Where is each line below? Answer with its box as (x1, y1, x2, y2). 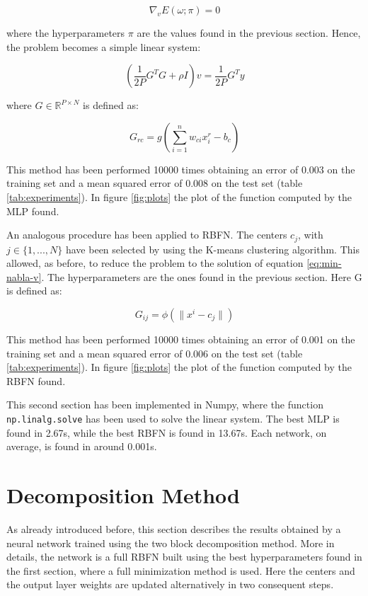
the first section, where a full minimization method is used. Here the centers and (6, 563, 355, 578)
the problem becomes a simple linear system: (6, 39, 201, 54)
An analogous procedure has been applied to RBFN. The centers (6, 227, 287, 242)
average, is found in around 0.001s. (6, 439, 157, 454)
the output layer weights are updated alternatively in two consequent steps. (6, 577, 334, 592)
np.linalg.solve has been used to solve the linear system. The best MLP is (6, 411, 340, 425)
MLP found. (6, 203, 59, 218)
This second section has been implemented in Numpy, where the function (6, 397, 323, 412)
